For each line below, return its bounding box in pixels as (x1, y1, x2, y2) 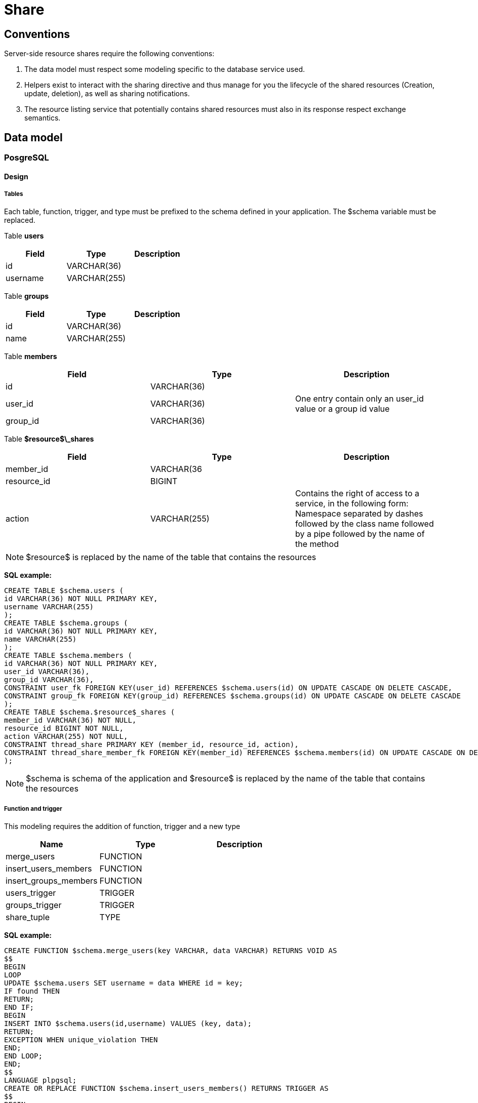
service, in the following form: (295, 498, 409, 509)
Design (4, 172, 28, 181)
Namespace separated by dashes (295, 508, 423, 519)
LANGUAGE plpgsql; (4, 1076, 77, 1085)
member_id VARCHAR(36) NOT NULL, (4, 716, 137, 725)
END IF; (4, 1003, 34, 1012)
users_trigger (6, 888, 56, 898)
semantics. (24, 113, 61, 123)
